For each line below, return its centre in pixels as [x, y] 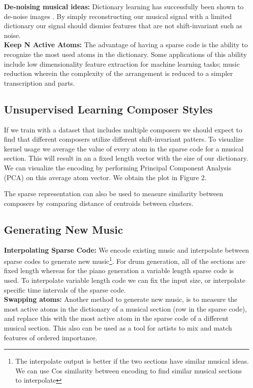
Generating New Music [63, 229]
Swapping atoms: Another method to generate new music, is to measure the [121, 299]
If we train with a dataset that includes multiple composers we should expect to [123, 129]
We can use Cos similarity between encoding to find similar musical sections [129, 370]
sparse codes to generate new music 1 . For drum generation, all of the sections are [125, 260]
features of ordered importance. [51, 337]
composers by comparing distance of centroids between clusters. [99, 203]
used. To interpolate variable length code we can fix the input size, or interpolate [125, 280]
